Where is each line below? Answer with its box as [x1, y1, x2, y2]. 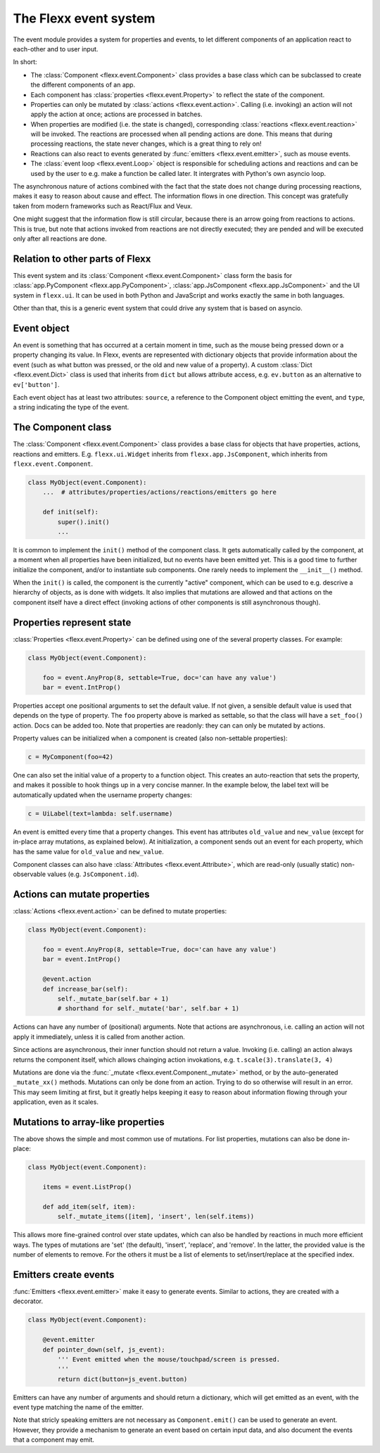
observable [13, 870, 46, 879]
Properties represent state [13, 616, 132, 628]
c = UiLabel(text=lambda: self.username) [27, 809, 173, 818]
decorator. [13, 1297, 44, 1305]
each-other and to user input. [13, 44, 99, 53]
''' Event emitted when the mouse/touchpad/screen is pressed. [57, 1355, 281, 1363]
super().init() [57, 518, 110, 526]
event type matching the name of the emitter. [13, 1403, 144, 1411]
